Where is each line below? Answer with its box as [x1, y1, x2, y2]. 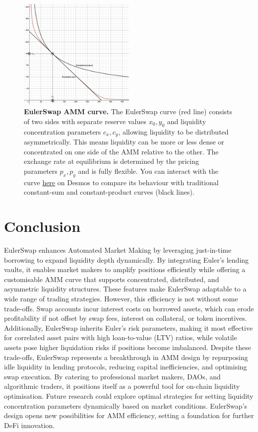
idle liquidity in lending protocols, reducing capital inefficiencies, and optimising [4, 361, 247, 372]
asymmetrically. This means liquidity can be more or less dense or [24, 137, 224, 147]
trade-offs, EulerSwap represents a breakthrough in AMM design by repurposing [4, 352, 248, 362]
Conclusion [4, 216, 81, 236]
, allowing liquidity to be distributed [118, 126, 229, 137]
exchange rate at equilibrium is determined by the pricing [24, 156, 199, 166]
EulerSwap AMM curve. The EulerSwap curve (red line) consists [24, 106, 233, 117]
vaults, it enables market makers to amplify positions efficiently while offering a [4, 264, 246, 275]
